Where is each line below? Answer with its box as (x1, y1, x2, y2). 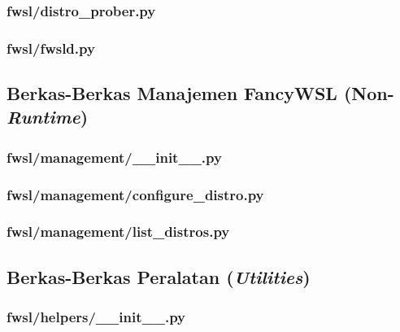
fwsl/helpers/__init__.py (7, 307, 186, 327)
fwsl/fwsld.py (7, 37, 95, 58)
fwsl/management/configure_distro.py (7, 184, 264, 204)
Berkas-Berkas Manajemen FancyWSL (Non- (7, 81, 394, 106)
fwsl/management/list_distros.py (7, 221, 230, 242)
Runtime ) (7, 104, 89, 129)
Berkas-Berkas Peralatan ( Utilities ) (7, 264, 311, 289)
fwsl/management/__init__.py (7, 146, 222, 167)
